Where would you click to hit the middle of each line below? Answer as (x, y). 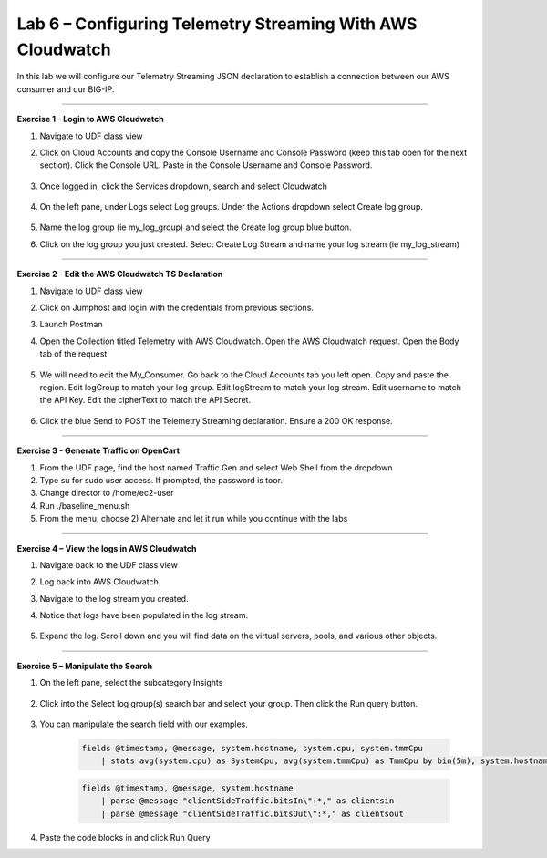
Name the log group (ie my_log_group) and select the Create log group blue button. (196, 227)
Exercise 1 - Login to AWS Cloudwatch (90, 119)
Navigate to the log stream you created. (114, 598)
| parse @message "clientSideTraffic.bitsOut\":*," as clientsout (253, 813)
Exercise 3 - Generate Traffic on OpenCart (98, 450)
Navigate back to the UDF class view (108, 564)
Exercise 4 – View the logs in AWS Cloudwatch (107, 548)
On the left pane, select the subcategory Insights (131, 683)
